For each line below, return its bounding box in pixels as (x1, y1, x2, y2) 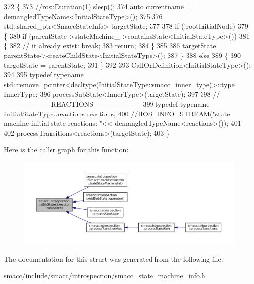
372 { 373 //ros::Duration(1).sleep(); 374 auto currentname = (4, 1, 192, 11)
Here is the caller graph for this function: (4, 144, 129, 155)
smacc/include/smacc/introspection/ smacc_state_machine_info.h (4, 270, 205, 281)
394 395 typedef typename (4, 69, 84, 80)
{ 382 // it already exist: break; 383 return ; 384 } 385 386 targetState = (4, 40, 224, 51)
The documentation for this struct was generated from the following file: (4, 253, 223, 264)
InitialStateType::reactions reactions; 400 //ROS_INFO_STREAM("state (4, 108, 230, 118)
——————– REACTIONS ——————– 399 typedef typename (4, 98, 210, 109)
